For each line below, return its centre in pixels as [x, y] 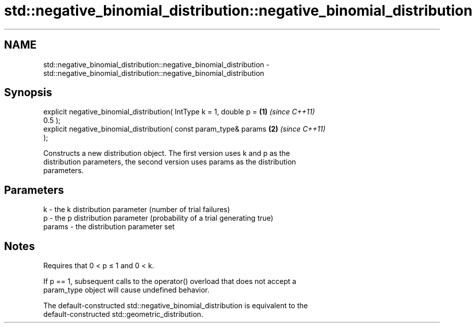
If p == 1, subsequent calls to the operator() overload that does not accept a [170, 281]
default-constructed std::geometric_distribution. [123, 314]
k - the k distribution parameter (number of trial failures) [137, 210]
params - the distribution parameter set [109, 227]
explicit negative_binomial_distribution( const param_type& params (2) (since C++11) [185, 129]
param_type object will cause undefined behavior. [126, 290]
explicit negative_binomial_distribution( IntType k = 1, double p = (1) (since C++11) [179, 112]
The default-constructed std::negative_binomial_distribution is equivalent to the [176, 306]
